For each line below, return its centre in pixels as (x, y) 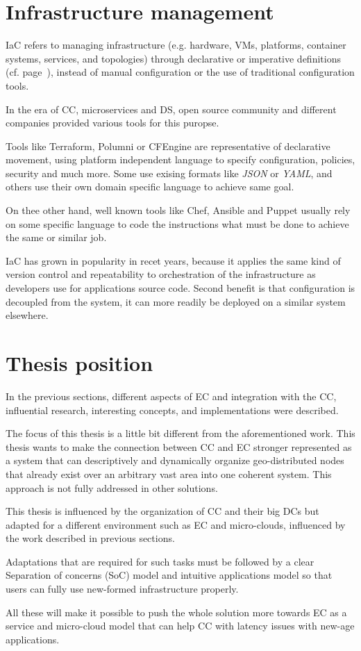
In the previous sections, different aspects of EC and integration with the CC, (171, 396)
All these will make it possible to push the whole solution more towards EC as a (176, 612)
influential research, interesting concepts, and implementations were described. (172, 410)
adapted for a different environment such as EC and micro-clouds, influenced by (176, 524)
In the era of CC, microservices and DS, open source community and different (171, 109)
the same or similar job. (56, 237)
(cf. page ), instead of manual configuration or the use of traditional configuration (180, 72)
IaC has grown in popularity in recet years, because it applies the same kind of (173, 260)
